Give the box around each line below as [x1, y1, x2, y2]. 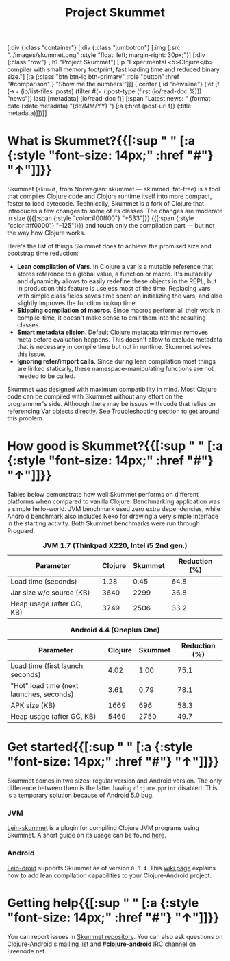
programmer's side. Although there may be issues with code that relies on [7, 400, 216, 408]
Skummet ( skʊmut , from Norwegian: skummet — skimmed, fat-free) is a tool [7, 185, 220, 193]
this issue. [16, 350, 47, 358]
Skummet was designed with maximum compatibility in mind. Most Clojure [7, 385, 217, 394]
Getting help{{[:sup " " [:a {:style [7, 895, 199, 910]
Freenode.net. [7, 947, 47, 955]
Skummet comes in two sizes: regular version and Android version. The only [7, 776, 222, 785]
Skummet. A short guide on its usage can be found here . [7, 831, 166, 840]
